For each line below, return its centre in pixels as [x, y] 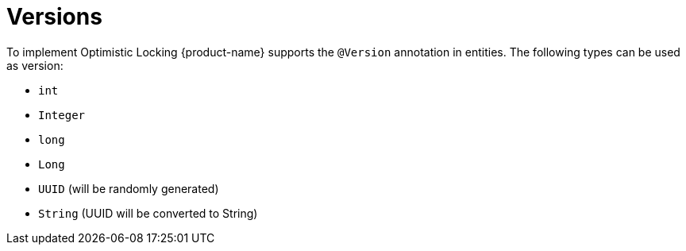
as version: [35, 65]
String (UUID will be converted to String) [148, 213]
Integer [62, 115]
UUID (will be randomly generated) [129, 188]
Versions [54, 17]
